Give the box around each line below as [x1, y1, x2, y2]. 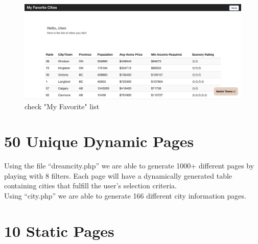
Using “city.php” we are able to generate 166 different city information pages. [4, 190, 246, 201]
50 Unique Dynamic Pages [4, 131, 194, 152]
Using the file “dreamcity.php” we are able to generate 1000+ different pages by [4, 160, 254, 171]
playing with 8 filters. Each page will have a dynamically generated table [4, 170, 232, 181]
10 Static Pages [4, 220, 114, 241]
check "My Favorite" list [25, 101, 100, 111]
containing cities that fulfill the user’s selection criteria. [4, 180, 177, 191]
